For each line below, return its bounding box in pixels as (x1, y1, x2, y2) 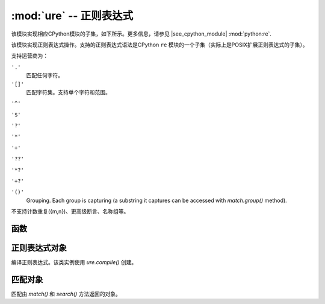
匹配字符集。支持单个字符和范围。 (26, 88, 111, 96)
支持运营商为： (11, 52, 48, 60)
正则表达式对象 (11, 243, 67, 253)
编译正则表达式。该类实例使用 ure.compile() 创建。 (11, 259, 137, 266)
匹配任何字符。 (26, 72, 63, 79)
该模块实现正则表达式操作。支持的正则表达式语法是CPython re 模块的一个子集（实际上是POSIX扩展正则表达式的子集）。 (11, 41, 308, 48)
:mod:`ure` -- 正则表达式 (11, 9, 134, 22)
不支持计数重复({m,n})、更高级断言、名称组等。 (11, 208, 129, 215)
